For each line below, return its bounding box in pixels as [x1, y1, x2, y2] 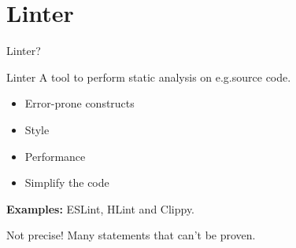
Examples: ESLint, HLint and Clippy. [6, 200, 195, 217]
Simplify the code [24, 174, 109, 191]
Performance [24, 148, 86, 164]
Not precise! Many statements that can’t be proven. [6, 227, 256, 243]
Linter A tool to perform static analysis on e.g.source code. [6, 68, 291, 85]
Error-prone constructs [24, 95, 135, 111]
